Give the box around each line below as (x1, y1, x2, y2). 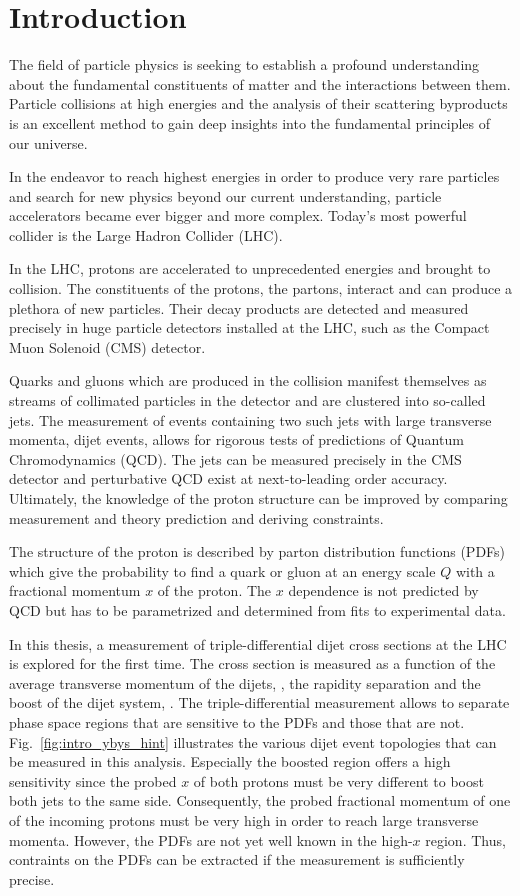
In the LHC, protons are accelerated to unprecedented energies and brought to (9, 258, 491, 279)
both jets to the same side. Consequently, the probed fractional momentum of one (9, 790, 511, 811)
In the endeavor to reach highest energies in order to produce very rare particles (9, 166, 500, 187)
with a (455, 560, 495, 581)
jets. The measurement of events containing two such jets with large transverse (9, 409, 492, 430)
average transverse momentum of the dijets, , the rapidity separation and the (9, 672, 481, 693)
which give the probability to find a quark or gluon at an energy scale (9, 560, 436, 581)
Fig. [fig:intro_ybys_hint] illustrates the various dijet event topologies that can (9, 731, 497, 752)
